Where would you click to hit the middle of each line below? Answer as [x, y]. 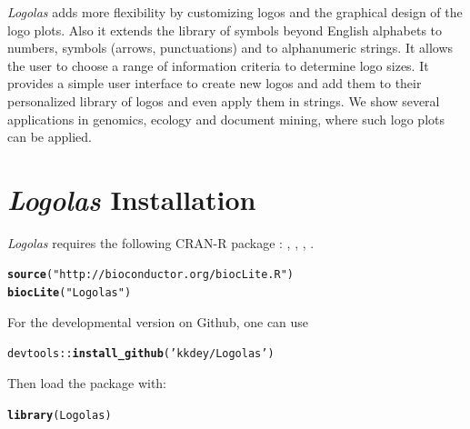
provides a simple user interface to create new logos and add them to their [215, 83]
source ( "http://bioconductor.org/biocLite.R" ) [151, 275]
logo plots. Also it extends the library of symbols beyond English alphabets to [225, 30]
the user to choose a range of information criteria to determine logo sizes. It [218, 65]
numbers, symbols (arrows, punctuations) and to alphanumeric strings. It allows [230, 48]
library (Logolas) [60, 415]
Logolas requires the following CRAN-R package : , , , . [161, 242]
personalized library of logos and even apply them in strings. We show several [224, 100]
